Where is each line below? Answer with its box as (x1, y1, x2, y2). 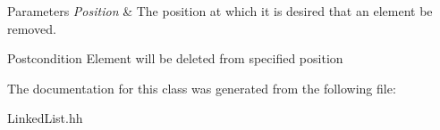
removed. (7, 19, 56, 37)
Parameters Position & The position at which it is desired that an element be (7, 2, 433, 20)
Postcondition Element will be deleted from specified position (7, 49, 343, 68)
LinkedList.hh (7, 109, 83, 127)
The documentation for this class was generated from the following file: (7, 78, 396, 97)
